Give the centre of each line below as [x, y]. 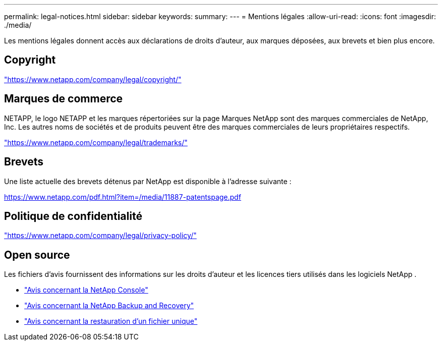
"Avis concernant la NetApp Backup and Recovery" [109, 306]
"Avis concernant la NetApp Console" [86, 290]
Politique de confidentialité [73, 216]
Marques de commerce [64, 99]
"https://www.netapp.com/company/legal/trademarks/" [96, 142]
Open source [37, 255]
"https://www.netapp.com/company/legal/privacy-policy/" [100, 236]
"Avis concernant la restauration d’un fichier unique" [111, 321]
